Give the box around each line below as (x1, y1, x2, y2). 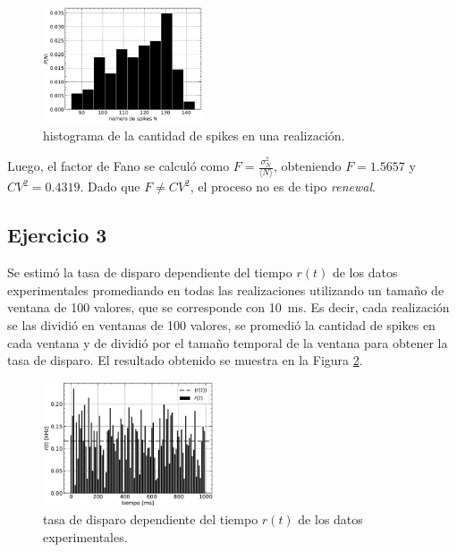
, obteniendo (274, 157, 342, 175)
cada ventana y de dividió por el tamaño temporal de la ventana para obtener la (7, 333, 448, 352)
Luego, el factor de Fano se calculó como (7, 157, 230, 175)
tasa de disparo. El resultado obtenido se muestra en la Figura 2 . (7, 351, 363, 369)
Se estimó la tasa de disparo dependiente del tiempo (7, 263, 292, 282)
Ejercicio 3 (7, 221, 107, 249)
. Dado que (80, 177, 140, 196)
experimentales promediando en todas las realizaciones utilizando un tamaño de (7, 280, 444, 299)
